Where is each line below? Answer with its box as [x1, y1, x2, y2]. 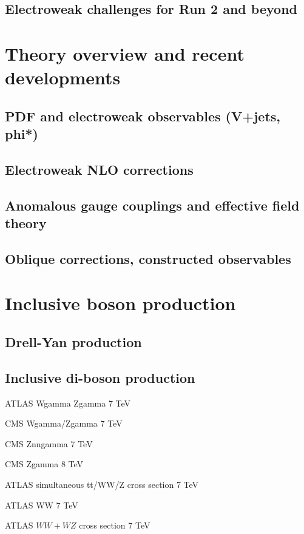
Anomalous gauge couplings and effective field [5, 195, 300, 214]
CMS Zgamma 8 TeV [5, 458, 84, 470]
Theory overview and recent [5, 41, 245, 66]
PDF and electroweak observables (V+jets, [5, 106, 280, 125]
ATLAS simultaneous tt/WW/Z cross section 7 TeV [5, 478, 199, 490]
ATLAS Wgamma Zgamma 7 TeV [5, 396, 131, 409]
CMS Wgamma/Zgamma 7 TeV [5, 417, 123, 430]
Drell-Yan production [5, 333, 142, 351]
